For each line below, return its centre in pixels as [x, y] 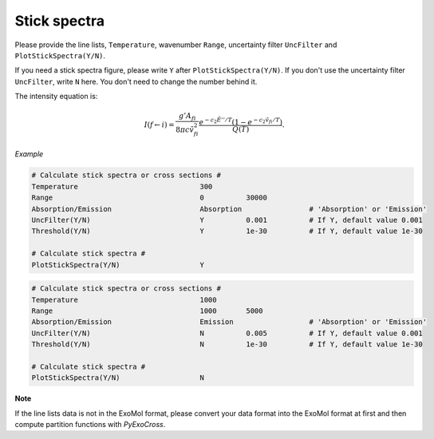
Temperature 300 [122, 186]
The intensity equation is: [56, 97]
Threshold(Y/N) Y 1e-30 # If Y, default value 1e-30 [227, 231]
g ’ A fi [187, 117]
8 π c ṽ [185, 129]
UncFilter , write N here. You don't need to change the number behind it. [136, 81]
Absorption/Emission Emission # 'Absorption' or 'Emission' [229, 322]
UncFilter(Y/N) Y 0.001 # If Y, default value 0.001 [227, 220]
